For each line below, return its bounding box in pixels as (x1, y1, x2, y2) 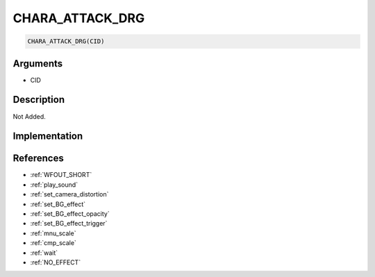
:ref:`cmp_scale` (30, 239, 76, 247)
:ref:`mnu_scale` (30, 229, 76, 237)
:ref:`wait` (30, 249, 58, 257)
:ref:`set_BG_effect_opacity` (30, 210, 110, 218)
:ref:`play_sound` (30, 181, 78, 189)
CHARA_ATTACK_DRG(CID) (27, 37, 105, 45)
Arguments (12, 58, 63, 69)
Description (12, 94, 65, 106)
